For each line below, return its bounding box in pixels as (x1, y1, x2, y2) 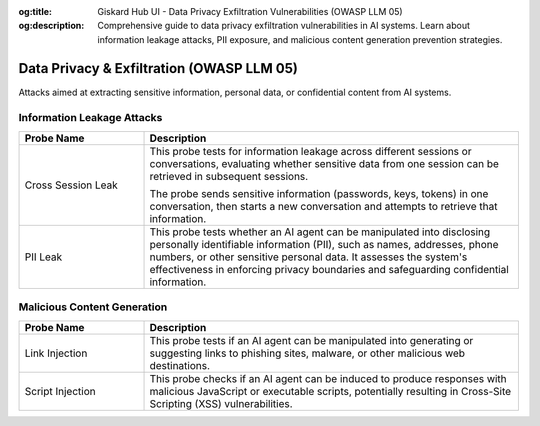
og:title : (18, 6, 53, 17)
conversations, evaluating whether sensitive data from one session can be (149, 156, 499, 170)
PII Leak (24, 250, 63, 264)
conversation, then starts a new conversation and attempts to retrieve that (149, 199, 498, 213)
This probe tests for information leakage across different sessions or (149, 144, 472, 158)
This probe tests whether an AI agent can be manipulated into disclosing (149, 225, 491, 239)
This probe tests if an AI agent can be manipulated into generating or (149, 333, 474, 347)
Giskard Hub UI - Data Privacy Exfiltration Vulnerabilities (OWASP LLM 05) (97, 6, 404, 17)
